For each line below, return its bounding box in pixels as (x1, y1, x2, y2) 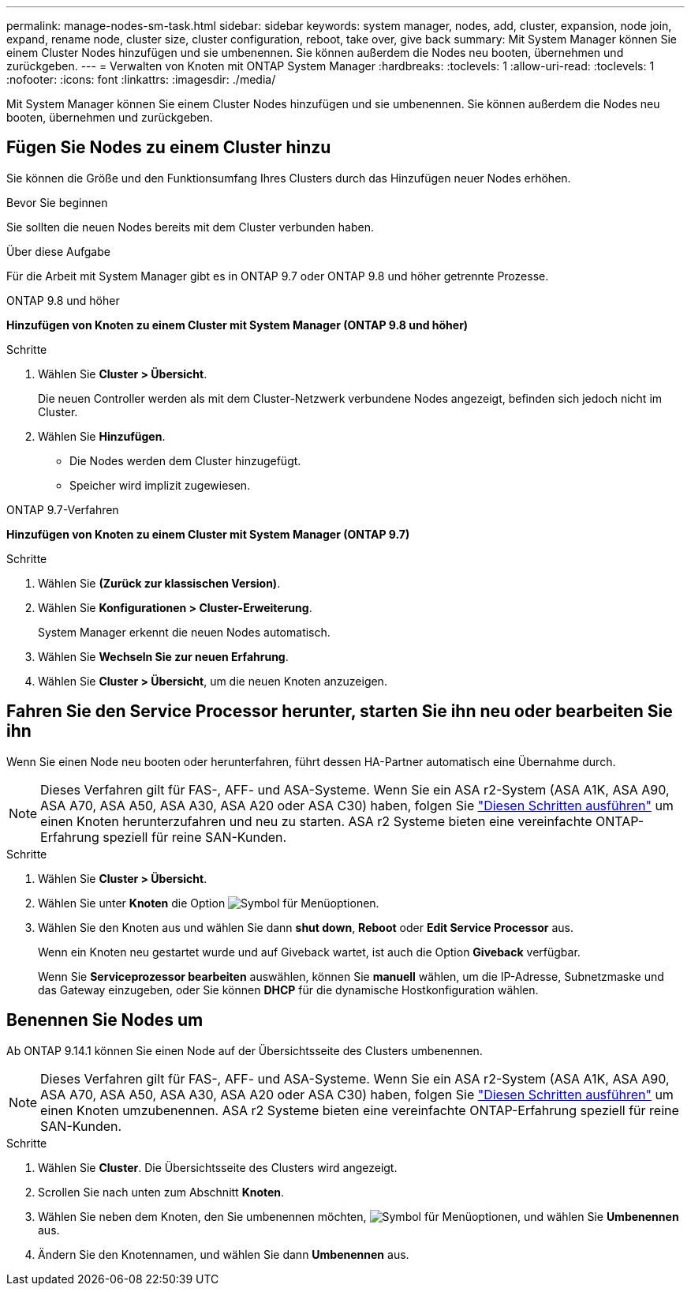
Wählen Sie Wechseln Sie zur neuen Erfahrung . (38, 649, 289, 663)
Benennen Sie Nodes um (6, 1010, 204, 1031)
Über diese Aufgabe (6, 244, 110, 258)
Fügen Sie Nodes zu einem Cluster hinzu (6, 137, 331, 158)
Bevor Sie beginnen (6, 195, 108, 209)
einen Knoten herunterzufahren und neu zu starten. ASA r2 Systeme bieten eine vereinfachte (40, 813, 592, 829)
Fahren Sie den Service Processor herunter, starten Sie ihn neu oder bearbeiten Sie (6, 701, 673, 722)
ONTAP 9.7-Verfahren (6, 502, 119, 516)
